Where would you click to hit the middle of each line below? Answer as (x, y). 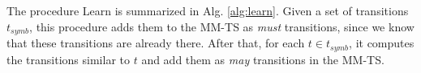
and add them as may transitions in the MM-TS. (263, 59)
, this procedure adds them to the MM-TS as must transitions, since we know (222, 26)
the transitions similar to (68, 59)
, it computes (382, 43)
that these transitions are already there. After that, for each (156, 43)
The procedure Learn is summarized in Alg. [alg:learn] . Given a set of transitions (208, 10)
